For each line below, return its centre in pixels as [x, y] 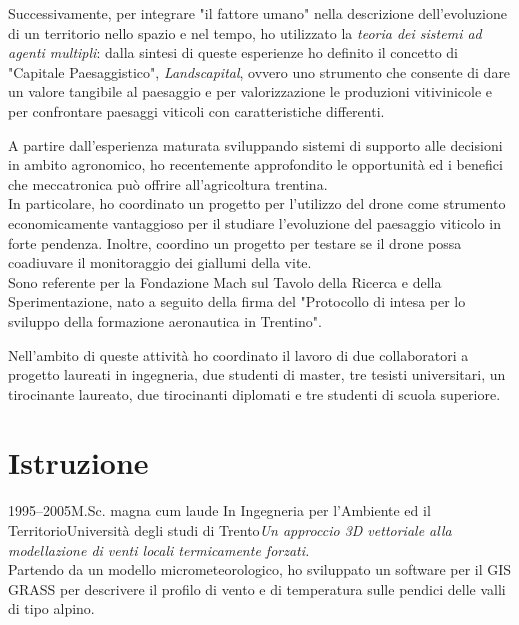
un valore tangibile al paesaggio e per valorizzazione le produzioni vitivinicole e [250, 91]
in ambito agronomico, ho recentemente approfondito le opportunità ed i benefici [255, 164]
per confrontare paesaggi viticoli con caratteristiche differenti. [196, 110]
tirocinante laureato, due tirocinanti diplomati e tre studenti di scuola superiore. [254, 393]
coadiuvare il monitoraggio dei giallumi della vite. [160, 262]
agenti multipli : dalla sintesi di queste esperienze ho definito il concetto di [233, 52]
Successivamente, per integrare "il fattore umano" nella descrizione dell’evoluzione [257, 13]
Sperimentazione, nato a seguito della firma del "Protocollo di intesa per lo [237, 301]
